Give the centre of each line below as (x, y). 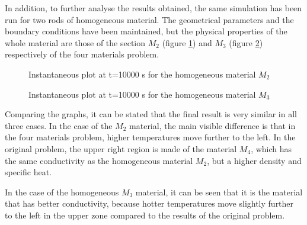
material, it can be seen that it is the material (219, 192)
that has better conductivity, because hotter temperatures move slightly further (149, 203)
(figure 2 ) (246, 42)
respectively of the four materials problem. (82, 54)
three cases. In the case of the (59, 125)
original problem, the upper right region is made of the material (121, 148)
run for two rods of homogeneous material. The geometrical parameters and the (149, 19)
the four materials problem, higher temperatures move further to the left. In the (150, 137)
